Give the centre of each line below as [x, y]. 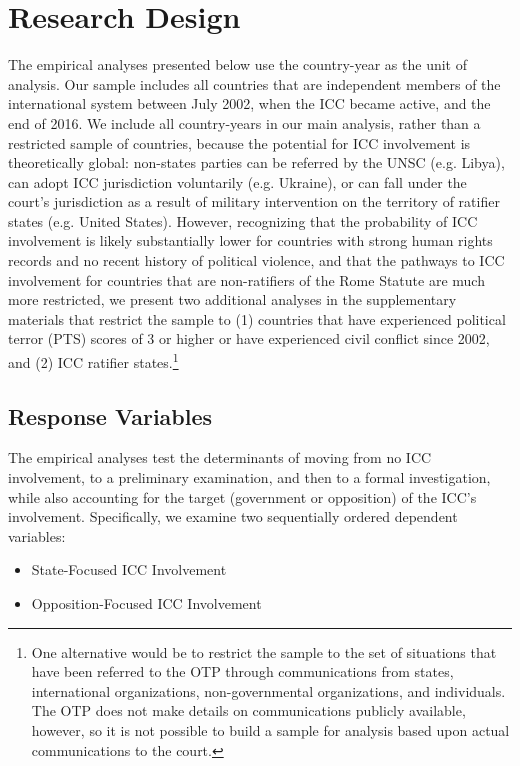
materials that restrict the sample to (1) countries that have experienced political [257, 318]
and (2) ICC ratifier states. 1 [93, 360]
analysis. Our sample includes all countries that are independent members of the [254, 83]
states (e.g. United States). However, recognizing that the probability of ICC [243, 220]
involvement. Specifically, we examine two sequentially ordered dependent [233, 516]
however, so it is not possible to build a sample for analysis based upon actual [270, 730]
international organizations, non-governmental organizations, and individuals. [268, 690]
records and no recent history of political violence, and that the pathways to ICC [256, 260]
